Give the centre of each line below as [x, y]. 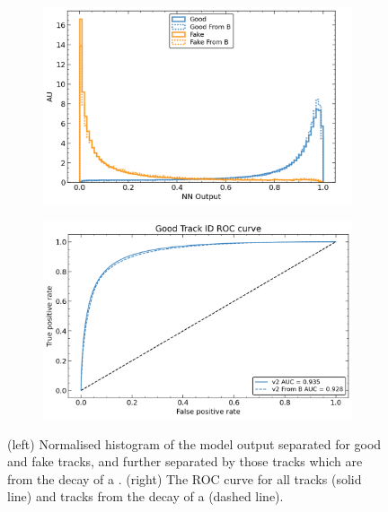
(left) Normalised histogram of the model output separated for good [194, 443]
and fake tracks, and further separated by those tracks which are [185, 461]
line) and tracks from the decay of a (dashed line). [145, 496]
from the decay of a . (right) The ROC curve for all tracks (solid [185, 478]
